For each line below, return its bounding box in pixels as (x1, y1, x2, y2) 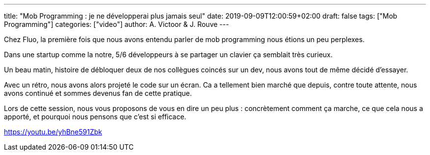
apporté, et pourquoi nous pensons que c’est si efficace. (4, 112, 187, 121)
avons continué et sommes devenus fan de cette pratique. (4, 89, 192, 97)
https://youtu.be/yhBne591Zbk (4, 128, 103, 136)
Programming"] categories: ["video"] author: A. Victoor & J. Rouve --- (4, 20, 229, 28)
